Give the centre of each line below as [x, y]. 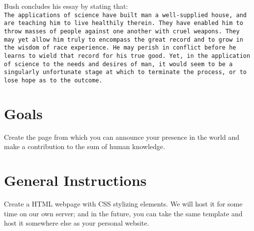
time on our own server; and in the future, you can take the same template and [123, 213]
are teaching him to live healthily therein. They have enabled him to [124, 23]
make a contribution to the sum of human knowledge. [85, 146]
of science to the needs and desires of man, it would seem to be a [118, 64]
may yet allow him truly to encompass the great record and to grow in [124, 39]
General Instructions [75, 180]
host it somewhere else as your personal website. [77, 223]
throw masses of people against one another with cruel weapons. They [122, 31]
